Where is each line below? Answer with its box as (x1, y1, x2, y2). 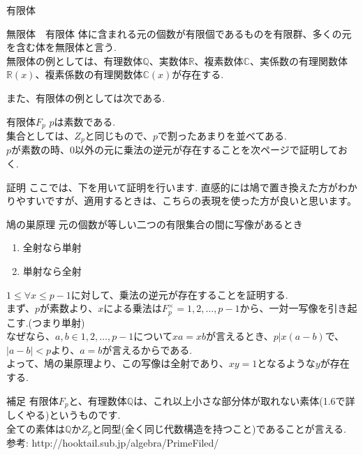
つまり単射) (32, 315, 85, 329)
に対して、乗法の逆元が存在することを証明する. (71, 287, 288, 301)
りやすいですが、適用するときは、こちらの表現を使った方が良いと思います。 (6, 193, 357, 208)
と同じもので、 (84, 128, 154, 143)
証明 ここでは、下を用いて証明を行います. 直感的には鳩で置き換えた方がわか (6, 179, 357, 194)
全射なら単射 (22, 240, 82, 255)
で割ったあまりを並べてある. (158, 128, 288, 143)
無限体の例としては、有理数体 (6, 53, 143, 68)
